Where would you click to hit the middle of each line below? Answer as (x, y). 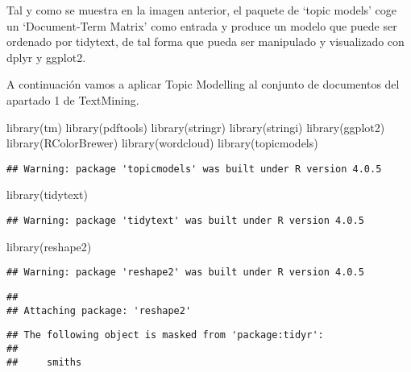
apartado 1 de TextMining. (73, 99)
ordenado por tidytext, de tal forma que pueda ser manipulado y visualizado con (205, 41)
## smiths (44, 362)
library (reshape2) (49, 246)
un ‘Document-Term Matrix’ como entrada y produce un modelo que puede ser (202, 25)
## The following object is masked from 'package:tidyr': (165, 335)
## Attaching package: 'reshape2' (99, 310)
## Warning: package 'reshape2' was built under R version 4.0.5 (185, 273)
